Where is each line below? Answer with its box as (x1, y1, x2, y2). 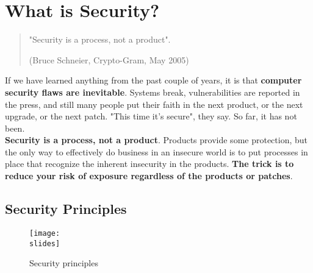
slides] (29, 239, 60, 248)
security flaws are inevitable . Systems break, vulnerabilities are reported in (5, 85, 300, 98)
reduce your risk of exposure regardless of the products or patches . (5, 169, 293, 182)
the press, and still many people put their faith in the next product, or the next (5, 97, 303, 110)
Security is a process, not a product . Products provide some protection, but (5, 133, 308, 146)
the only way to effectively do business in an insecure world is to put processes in (5, 145, 308, 158)
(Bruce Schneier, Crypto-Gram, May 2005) (29, 53, 189, 66)
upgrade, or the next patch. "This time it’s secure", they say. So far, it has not (5, 110, 297, 122)
